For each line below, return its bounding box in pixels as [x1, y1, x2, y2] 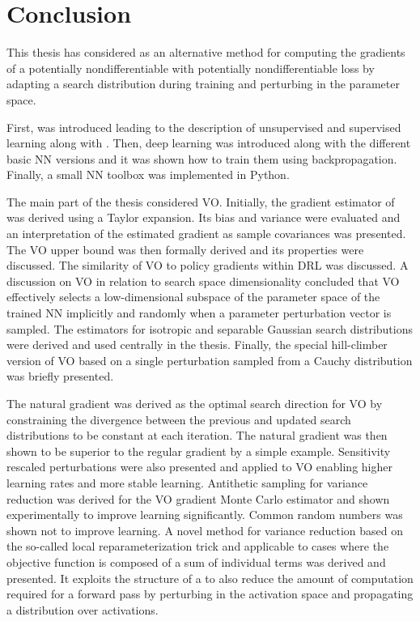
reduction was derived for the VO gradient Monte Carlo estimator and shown [6, 490, 390, 507]
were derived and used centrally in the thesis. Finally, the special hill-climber [6, 336, 388, 353]
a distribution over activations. [6, 601, 159, 618]
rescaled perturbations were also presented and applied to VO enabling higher [6, 458, 392, 475]
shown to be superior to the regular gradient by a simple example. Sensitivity [6, 442, 391, 459]
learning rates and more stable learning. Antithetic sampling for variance [6, 474, 368, 491]
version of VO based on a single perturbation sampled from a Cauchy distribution [6, 351, 413, 368]
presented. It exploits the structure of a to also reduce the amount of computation [6, 569, 414, 586]
